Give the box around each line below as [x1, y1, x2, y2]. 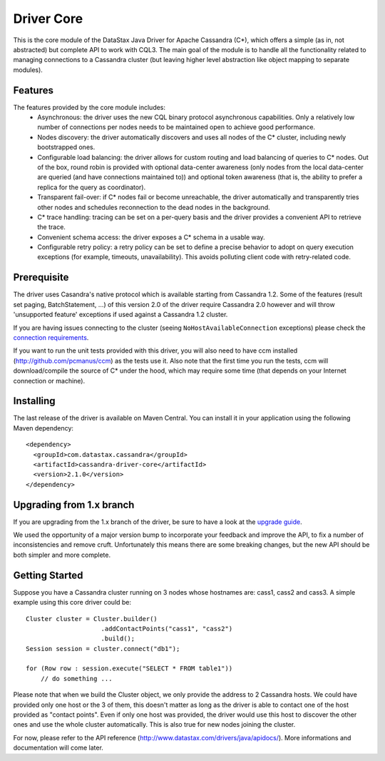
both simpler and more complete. [13, 550, 111, 559]
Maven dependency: [13, 423, 74, 432]
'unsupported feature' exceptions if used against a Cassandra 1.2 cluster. [13, 311, 228, 319]
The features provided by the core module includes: [13, 103, 166, 111]
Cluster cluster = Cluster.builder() [26, 615, 158, 623]
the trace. [37, 223, 66, 231]
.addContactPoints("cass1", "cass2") [101, 625, 233, 633]
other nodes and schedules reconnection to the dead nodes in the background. [37, 203, 270, 211]
